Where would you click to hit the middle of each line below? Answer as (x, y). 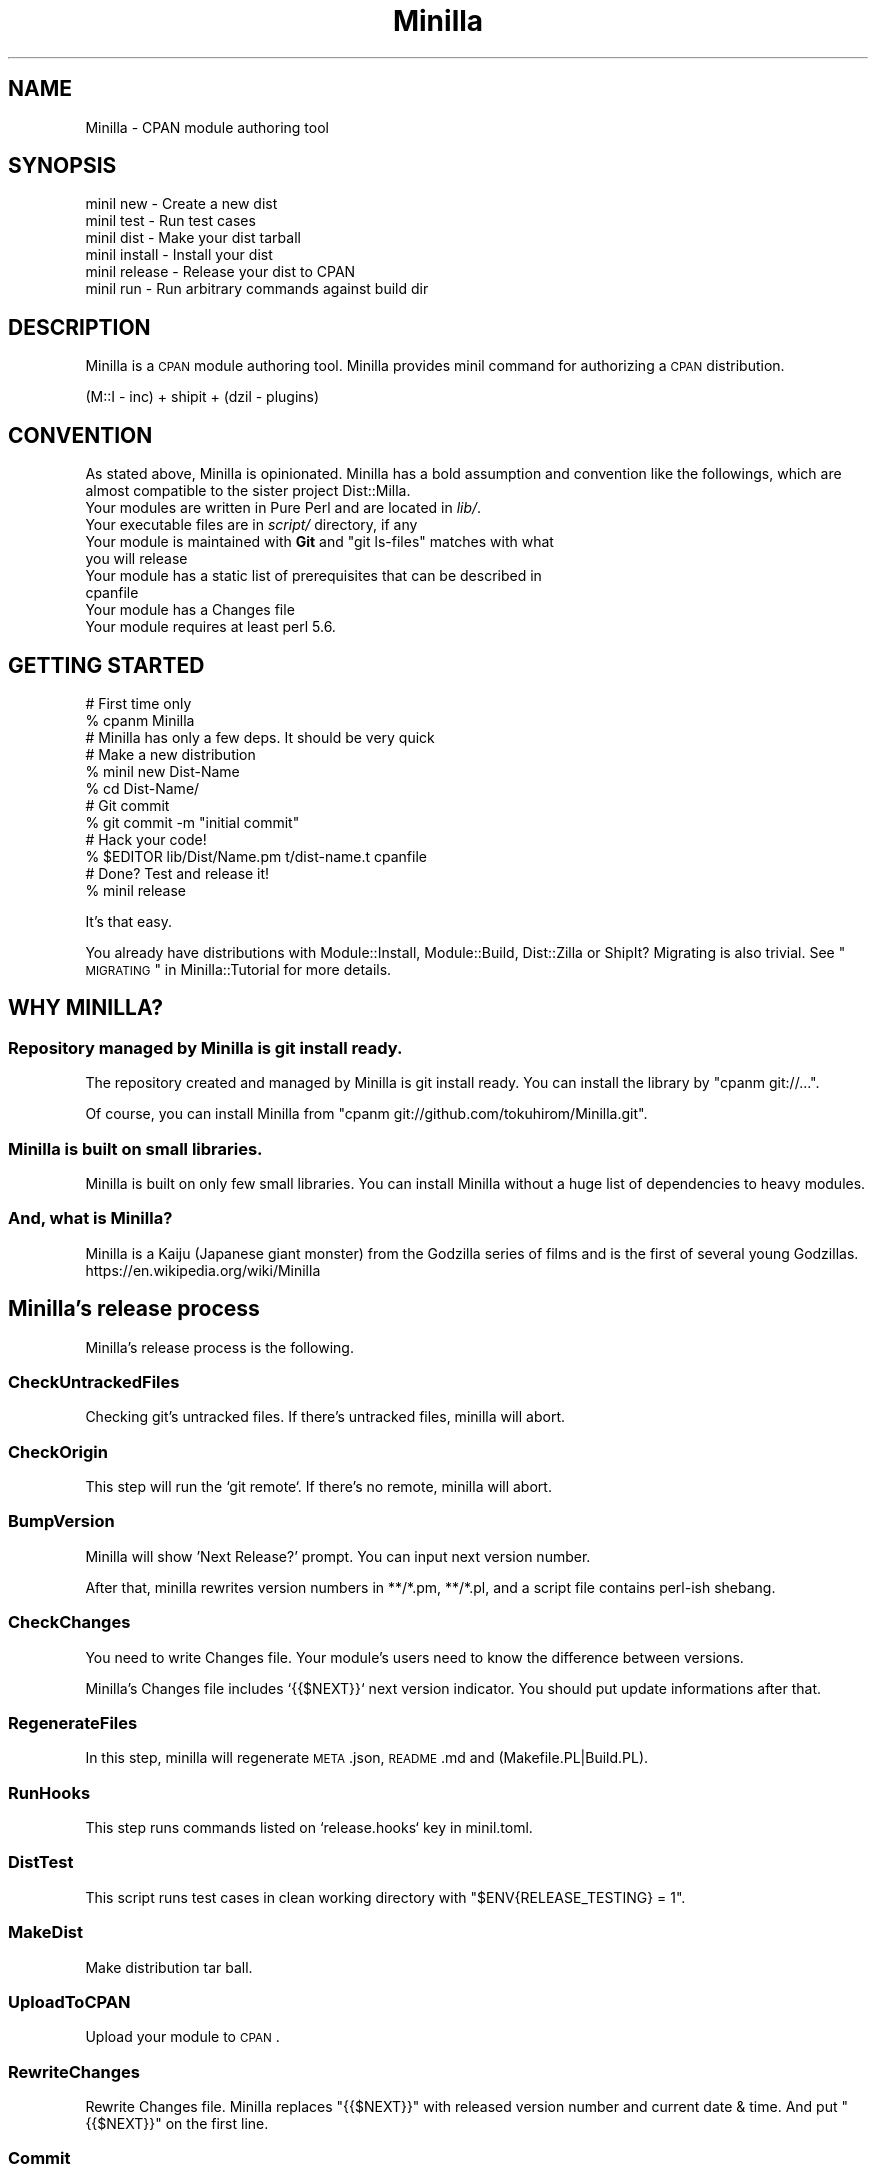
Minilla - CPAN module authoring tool (207, 127)
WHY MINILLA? (86, 1008)
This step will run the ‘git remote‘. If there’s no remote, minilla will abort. (318, 1487)
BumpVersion (61, 1521)
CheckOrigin (58, 1451)
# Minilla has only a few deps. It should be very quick (260, 737)
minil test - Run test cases (170, 221)
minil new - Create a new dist (181, 204)
